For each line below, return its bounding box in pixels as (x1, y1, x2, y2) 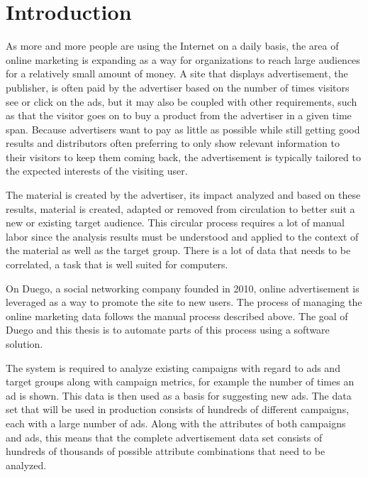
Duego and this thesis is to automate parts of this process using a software (6, 322, 330, 337)
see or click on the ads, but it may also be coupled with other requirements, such (6, 94, 357, 109)
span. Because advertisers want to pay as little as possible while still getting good (6, 121, 360, 136)
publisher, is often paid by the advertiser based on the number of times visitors (6, 79, 350, 94)
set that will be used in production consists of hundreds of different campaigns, (6, 402, 350, 417)
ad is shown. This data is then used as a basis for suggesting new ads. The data (6, 388, 352, 402)
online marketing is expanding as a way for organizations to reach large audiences (6, 52, 360, 67)
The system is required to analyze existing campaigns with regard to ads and (6, 360, 340, 375)
